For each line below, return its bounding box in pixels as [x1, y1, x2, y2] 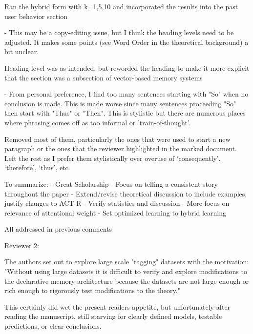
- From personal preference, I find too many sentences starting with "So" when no [4, 89, 249, 99]
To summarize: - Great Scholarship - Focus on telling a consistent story [4, 178, 218, 189]
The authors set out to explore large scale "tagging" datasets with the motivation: [4, 256, 249, 267]
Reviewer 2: [4, 240, 39, 250]
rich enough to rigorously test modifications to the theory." [4, 285, 180, 295]
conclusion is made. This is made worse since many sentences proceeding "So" [4, 98, 236, 108]
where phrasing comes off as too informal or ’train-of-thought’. [4, 117, 190, 127]
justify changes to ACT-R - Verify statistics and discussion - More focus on [4, 198, 230, 208]
